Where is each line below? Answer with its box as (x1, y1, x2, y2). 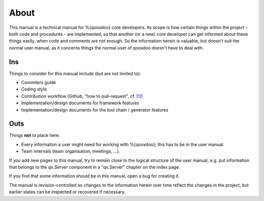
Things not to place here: (9, 133, 60, 138)
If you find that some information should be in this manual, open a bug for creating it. (9, 173, 180, 179)
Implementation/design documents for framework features (21, 100, 139, 106)
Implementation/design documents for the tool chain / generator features (21, 107, 169, 112)
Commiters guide (21, 80, 56, 86)
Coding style (21, 86, 47, 92)
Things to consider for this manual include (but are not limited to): (9, 70, 141, 76)
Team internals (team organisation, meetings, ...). (21, 148, 120, 154)
